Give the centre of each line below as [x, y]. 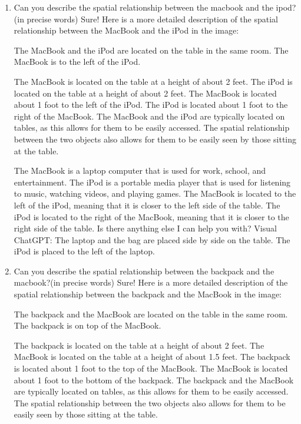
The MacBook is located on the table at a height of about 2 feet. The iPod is [153, 81]
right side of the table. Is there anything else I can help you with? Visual [145, 228]
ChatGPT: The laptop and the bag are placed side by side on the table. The [152, 239]
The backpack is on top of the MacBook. [87, 325]
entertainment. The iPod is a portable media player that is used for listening [152, 182]
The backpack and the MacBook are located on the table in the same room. [151, 314]
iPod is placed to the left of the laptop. [84, 251]
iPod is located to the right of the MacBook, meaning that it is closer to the [151, 216]
